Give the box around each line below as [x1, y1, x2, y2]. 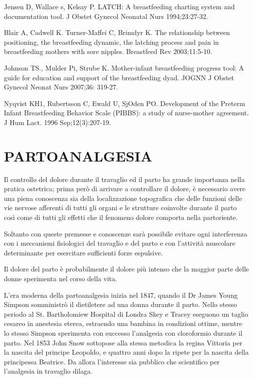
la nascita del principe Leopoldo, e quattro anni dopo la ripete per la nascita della [4, 347, 249, 357]
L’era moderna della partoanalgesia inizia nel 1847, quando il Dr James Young [4, 289, 238, 300]
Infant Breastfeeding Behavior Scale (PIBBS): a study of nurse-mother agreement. [4, 108, 249, 118]
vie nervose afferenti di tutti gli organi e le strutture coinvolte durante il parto [4, 202, 237, 213]
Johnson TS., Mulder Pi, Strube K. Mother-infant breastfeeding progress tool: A [4, 62, 244, 72]
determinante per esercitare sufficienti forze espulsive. [4, 247, 163, 257]
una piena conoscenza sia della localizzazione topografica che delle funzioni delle [4, 193, 242, 203]
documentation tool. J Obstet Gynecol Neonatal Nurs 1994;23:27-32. [4, 11, 208, 21]
